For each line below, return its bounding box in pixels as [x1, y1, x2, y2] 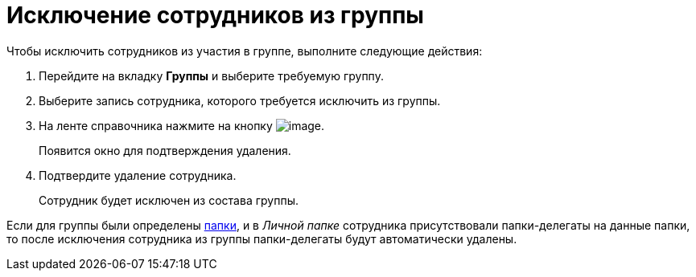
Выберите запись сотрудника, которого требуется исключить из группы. [39, 93, 441, 108]
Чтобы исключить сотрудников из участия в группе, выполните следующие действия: [6, 43, 483, 58]
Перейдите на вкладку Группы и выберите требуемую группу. [39, 68, 384, 83]
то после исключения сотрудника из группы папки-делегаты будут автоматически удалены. [6, 231, 517, 246]
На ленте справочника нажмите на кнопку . [39, 118, 325, 132]
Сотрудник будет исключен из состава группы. [39, 193, 299, 207]
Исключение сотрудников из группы [6, 2, 424, 29]
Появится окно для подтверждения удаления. [39, 143, 291, 157]
